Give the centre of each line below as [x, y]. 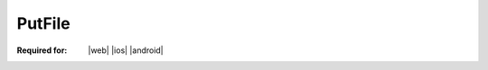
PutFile [44, 23]
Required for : [42, 50]
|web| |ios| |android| [126, 50]
